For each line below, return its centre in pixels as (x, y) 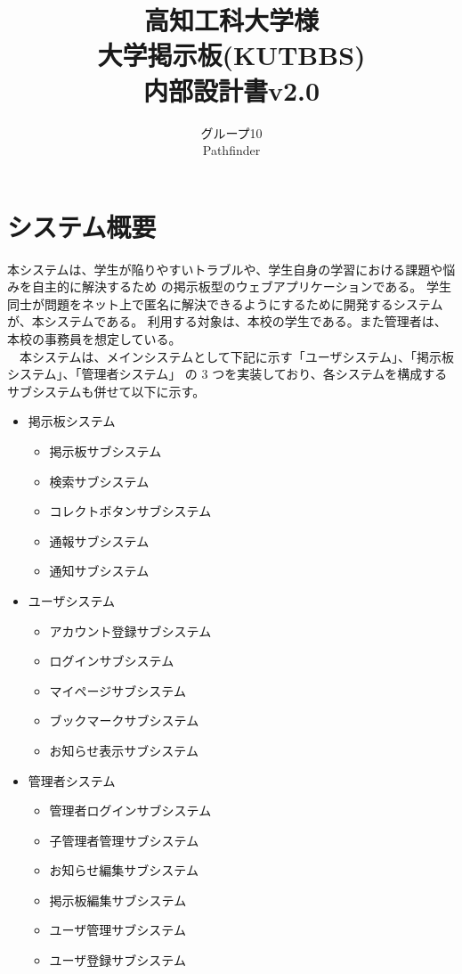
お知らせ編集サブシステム (124, 870)
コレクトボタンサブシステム (130, 511)
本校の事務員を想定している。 (94, 339)
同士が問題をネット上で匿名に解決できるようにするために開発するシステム (225, 303)
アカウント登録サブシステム (130, 630)
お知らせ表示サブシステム (124, 750)
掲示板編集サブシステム (118, 900)
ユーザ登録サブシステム (118, 960)
